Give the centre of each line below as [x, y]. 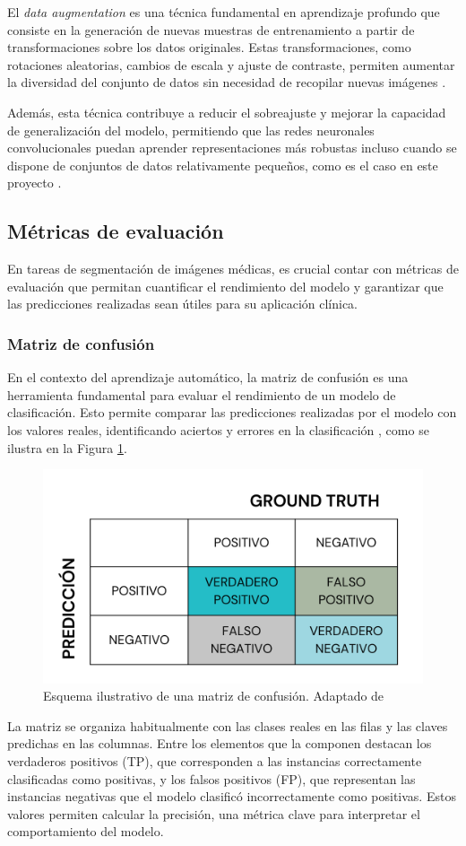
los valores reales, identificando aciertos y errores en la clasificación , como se [218, 429]
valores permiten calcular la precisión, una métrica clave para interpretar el [214, 813]
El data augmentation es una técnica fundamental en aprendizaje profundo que [224, 12]
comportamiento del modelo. [86, 831]
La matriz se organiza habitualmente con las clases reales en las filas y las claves [228, 725]
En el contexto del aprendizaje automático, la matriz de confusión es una [208, 377]
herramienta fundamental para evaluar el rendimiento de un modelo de [202, 394]
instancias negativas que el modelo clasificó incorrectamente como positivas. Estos [232, 796]
